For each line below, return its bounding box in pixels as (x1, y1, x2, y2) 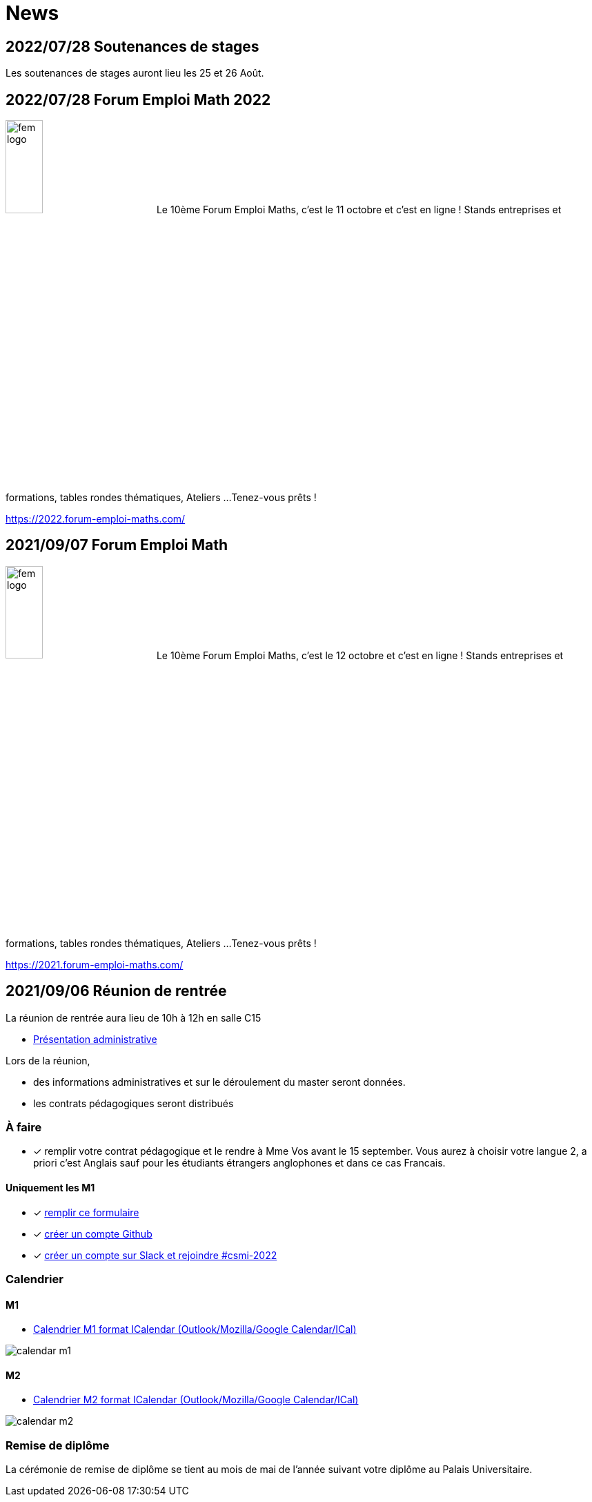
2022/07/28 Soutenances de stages (6, 37, 259, 55)
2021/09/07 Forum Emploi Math (6, 536, 228, 554)
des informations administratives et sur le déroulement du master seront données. (33, 1075, 406, 1088)
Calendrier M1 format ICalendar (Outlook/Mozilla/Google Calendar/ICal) (33, 1323, 357, 1336)
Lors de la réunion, (6, 1054, 90, 1066)
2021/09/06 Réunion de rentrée (6, 982, 227, 1000)
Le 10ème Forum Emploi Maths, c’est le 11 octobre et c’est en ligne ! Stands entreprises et (156, 203, 562, 215)
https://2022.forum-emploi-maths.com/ (6, 513, 186, 525)
